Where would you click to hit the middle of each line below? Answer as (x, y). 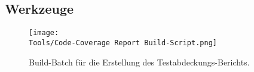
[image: (44, 33)
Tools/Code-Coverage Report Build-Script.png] (123, 43)
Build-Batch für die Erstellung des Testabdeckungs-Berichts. (139, 62)
